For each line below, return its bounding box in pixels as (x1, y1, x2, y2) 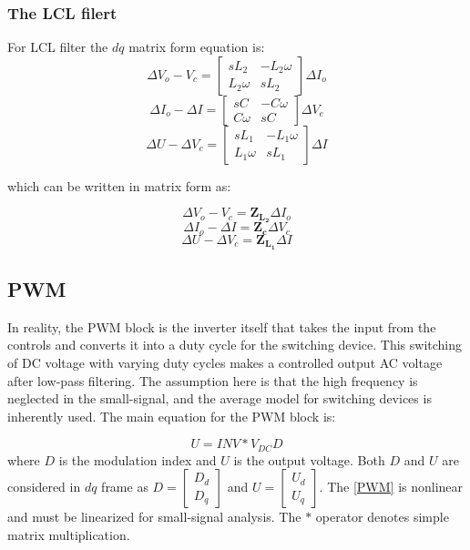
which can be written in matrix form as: (7, 176, 231, 195)
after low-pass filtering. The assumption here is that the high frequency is (7, 371, 418, 390)
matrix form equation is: (128, 37, 265, 56)
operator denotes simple (315, 507, 449, 526)
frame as (101, 477, 148, 496)
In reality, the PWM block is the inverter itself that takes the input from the (7, 317, 436, 336)
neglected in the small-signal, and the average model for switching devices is (7, 389, 432, 408)
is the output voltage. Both (233, 450, 385, 469)
